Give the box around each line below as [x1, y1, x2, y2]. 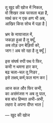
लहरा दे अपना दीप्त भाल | [5, 102, 44, 108]
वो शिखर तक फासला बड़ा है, [5, 10, 49, 15]
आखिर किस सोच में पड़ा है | [5, 21, 47, 27]
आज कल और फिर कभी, [5, 85, 43, 91]
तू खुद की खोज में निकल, [5, 4, 44, 10]
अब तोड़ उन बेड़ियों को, [5, 43, 40, 48]
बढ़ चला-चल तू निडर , [5, 69, 40, 75]
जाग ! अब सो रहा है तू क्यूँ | [5, 48, 47, 53]
